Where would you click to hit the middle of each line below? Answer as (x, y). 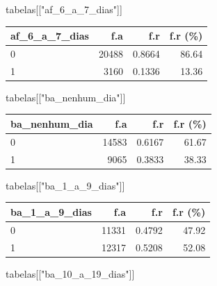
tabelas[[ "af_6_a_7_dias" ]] (64, 9)
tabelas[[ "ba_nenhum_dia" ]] (66, 97)
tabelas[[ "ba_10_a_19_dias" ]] (70, 273)
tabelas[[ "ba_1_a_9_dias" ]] (65, 185)
